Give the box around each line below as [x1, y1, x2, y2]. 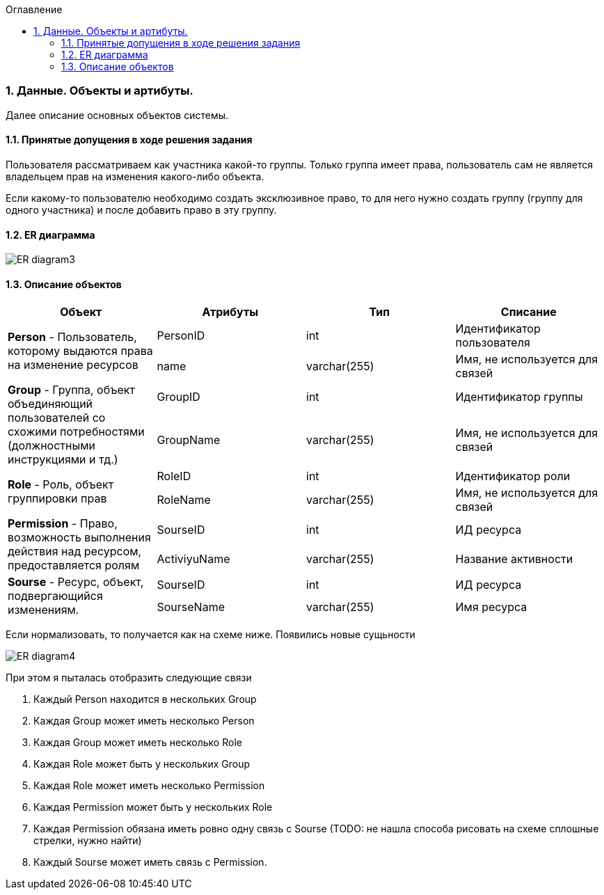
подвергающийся [8, 589, 103, 603]
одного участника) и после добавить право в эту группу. [6, 203, 277, 216]
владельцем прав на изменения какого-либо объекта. [6, 170, 264, 182]
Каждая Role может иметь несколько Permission [33, 779, 265, 792]
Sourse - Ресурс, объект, [8, 575, 144, 589]
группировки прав [8, 491, 107, 506]
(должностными [8, 438, 95, 453]
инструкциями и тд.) [8, 452, 118, 467]
